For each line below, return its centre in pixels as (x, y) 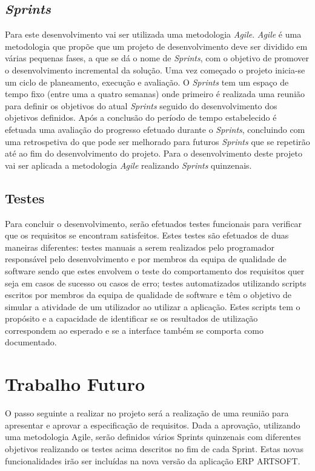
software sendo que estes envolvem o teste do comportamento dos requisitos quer (155, 270)
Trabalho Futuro (75, 384)
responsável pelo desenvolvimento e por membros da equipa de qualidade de (146, 259)
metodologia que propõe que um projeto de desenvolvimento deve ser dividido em (156, 46)
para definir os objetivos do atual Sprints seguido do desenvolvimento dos (141, 105)
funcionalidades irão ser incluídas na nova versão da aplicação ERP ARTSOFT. (153, 460)
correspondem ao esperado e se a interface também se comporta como (134, 330)
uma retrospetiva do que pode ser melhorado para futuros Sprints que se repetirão (157, 141)
